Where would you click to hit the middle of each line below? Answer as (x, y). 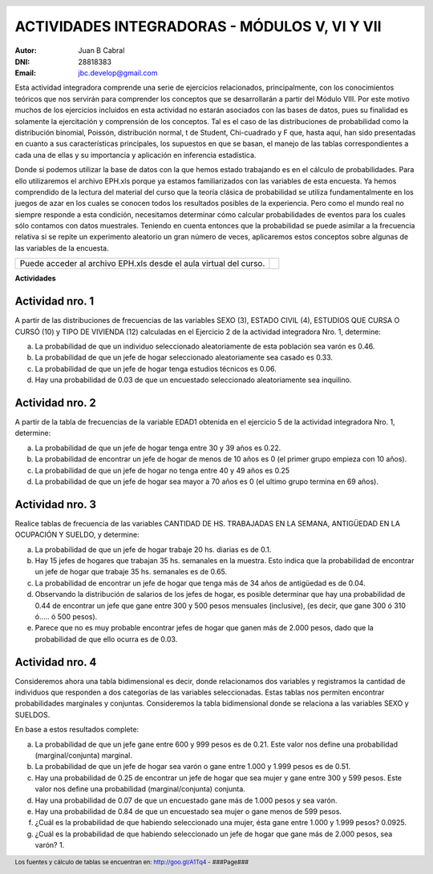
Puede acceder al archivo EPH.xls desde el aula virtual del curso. (142, 264)
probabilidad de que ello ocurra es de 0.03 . (106, 639)
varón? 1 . (50, 845)
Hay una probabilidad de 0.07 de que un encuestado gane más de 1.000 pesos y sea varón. (186, 800)
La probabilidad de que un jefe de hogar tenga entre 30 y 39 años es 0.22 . (158, 448)
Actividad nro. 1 (55, 302)
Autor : (26, 50)
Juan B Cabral (101, 50)
